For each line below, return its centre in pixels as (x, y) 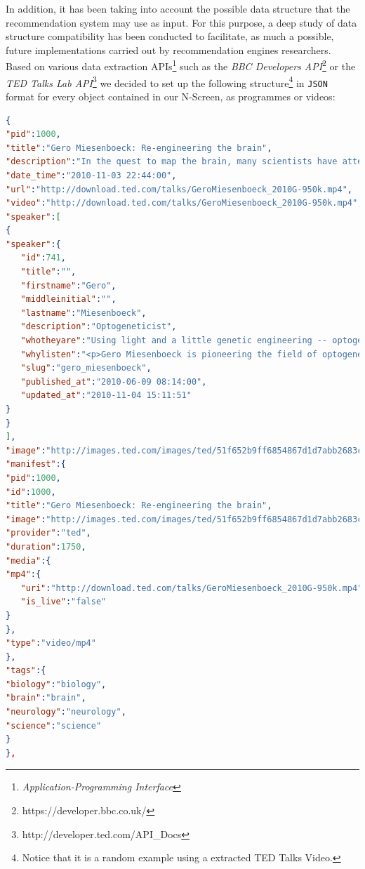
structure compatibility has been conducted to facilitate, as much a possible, (170, 36)
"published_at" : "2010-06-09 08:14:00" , (114, 382)
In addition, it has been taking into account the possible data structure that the (178, 8)
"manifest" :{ (36, 464)
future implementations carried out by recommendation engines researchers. (168, 49)
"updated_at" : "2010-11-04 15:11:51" (106, 396)
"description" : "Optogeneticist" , (99, 327)
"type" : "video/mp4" (51, 643)
